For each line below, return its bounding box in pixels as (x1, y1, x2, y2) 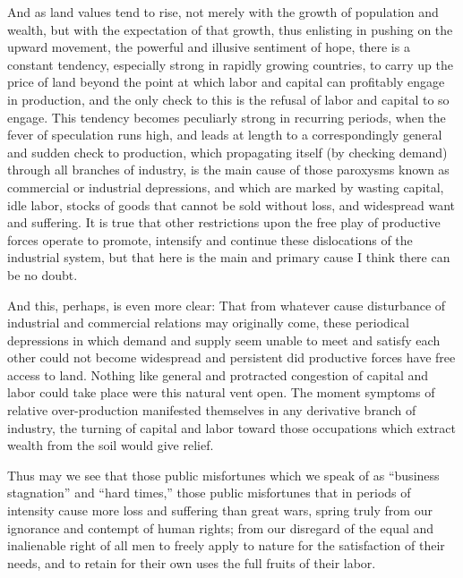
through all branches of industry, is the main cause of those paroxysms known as (7, 160, 450, 179)
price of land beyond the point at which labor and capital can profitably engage (7, 72, 445, 91)
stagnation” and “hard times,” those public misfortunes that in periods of (7, 483, 411, 502)
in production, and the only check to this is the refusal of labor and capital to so (7, 89, 450, 108)
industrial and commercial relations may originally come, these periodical (7, 313, 409, 332)
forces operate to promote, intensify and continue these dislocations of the (7, 230, 413, 249)
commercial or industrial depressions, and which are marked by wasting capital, (7, 177, 444, 196)
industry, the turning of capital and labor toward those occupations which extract (7, 418, 456, 437)
